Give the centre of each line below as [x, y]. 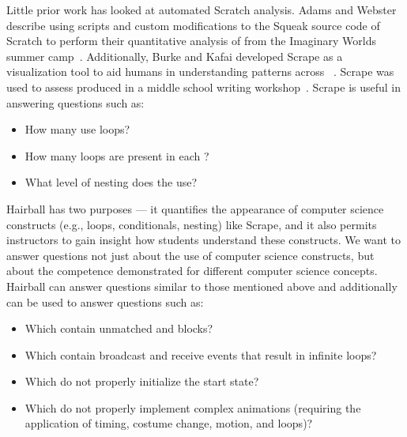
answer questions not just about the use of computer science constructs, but [190, 255]
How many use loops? [77, 129]
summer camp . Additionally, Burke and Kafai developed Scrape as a [175, 56]
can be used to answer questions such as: [105, 301]
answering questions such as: [75, 102]
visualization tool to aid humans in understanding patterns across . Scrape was [200, 72]
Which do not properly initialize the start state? [142, 381]
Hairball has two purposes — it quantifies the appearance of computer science [195, 208]
